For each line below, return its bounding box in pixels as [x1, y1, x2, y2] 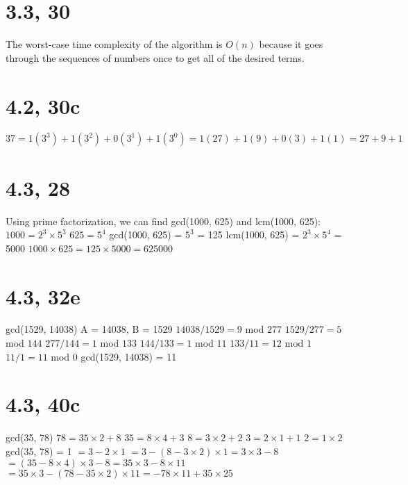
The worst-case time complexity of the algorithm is [6, 37, 223, 51]
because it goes [259, 37, 323, 51]
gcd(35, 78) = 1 [6, 443, 72, 458]
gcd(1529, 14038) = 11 [80, 349, 177, 363]
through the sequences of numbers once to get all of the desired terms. [6, 50, 305, 65]
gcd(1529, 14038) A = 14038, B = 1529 [6, 322, 173, 336]
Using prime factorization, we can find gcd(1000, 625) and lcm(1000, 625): [6, 213, 321, 228]
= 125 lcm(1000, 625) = [197, 227, 300, 242]
